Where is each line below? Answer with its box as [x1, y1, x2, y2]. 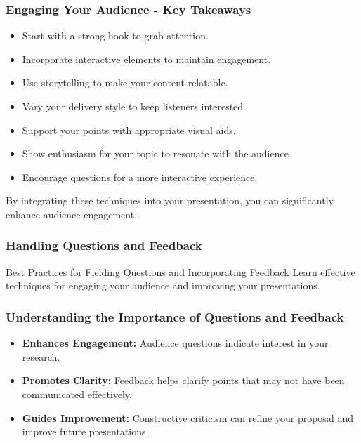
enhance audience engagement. [6, 206, 138, 221]
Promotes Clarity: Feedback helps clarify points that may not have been [22, 373, 345, 388]
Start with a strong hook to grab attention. [22, 28, 209, 43]
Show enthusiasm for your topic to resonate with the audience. [22, 146, 291, 161]
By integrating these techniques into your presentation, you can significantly [6, 193, 334, 208]
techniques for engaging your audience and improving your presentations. [6, 278, 320, 293]
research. [22, 349, 60, 364]
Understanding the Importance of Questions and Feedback [6, 308, 344, 325]
